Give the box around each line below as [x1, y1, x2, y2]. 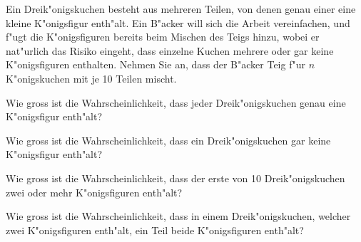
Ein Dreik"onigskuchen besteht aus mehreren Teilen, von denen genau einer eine [6, 1, 356, 16]
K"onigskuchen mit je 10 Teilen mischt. [6, 70, 177, 85]
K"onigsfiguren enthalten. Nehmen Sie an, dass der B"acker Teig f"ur [6, 57, 305, 72]
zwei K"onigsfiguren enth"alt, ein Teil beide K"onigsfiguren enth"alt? [6, 222, 304, 237]
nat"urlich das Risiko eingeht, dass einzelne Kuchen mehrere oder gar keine [6, 43, 334, 58]
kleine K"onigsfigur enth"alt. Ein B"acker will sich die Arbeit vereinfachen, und [6, 15, 350, 30]
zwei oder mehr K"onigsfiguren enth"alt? [6, 184, 183, 199]
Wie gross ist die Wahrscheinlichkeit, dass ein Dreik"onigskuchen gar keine [6, 132, 331, 147]
